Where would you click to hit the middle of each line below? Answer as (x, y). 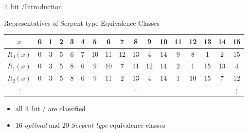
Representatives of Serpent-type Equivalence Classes (82, 23)
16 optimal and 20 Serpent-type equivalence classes (90, 125)
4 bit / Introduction (33, 6)
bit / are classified (59, 108)
